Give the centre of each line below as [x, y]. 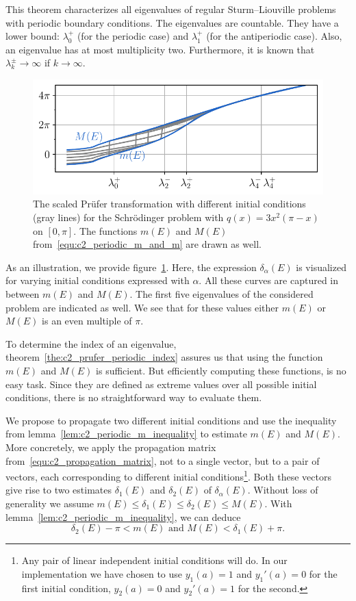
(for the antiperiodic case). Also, [274, 36]
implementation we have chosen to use [102, 573]
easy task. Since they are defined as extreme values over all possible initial [161, 384]
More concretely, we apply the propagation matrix [111, 447]
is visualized [321, 267]
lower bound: [33, 36]
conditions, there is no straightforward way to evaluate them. [134, 397]
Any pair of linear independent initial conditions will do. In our [154, 560]
